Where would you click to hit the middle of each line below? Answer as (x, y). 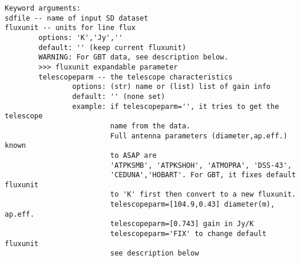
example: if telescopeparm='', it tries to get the (176, 106)
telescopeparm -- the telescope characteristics (136, 77)
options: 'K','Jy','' (81, 37)
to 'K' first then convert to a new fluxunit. (203, 195)
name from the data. (150, 126)
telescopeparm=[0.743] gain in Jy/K (182, 224)
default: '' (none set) (119, 96)
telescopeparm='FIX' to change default (188, 234)
